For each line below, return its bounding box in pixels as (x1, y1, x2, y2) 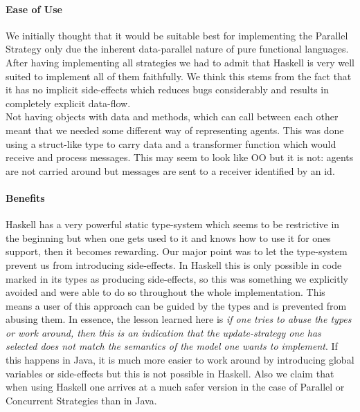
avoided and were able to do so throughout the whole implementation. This (6, 285, 325, 299)
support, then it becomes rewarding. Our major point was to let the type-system (6, 244, 348, 259)
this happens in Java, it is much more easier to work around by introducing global (6, 353, 354, 367)
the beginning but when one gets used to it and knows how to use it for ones (6, 230, 331, 245)
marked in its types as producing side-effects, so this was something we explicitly (6, 271, 348, 285)
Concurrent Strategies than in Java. (6, 393, 157, 407)
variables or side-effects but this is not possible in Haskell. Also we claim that (6, 366, 334, 380)
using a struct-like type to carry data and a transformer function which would (6, 136, 336, 151)
